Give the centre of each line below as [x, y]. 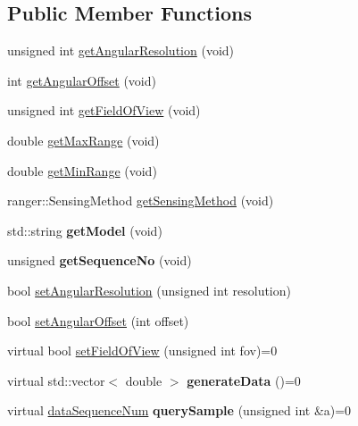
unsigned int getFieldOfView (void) [104, 110]
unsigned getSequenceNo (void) [100, 260]
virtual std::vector [56, 380]
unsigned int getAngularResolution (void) [121, 50]
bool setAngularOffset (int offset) [98, 320]
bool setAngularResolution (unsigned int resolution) [149, 290]
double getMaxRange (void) [83, 140]
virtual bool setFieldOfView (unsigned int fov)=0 [142, 351]
